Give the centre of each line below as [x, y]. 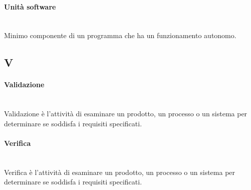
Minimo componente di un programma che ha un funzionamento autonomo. [120, 35]
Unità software [30, 6]
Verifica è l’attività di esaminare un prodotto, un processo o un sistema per [120, 172]
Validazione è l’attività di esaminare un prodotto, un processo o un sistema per [126, 114]
